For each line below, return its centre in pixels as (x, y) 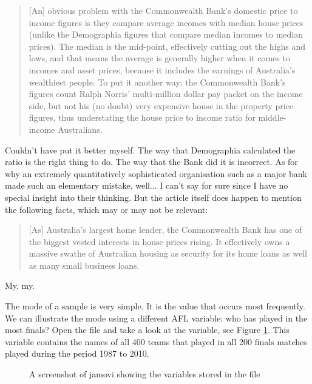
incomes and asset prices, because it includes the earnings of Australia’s (162, 69)
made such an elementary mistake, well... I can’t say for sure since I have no (147, 185)
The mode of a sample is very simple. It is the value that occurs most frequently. (155, 306)
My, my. (20, 285)
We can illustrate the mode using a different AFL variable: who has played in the (156, 318)
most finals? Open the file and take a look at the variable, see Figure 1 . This (147, 330)
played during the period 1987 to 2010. (77, 353)
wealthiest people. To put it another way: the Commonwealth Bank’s (157, 82)
